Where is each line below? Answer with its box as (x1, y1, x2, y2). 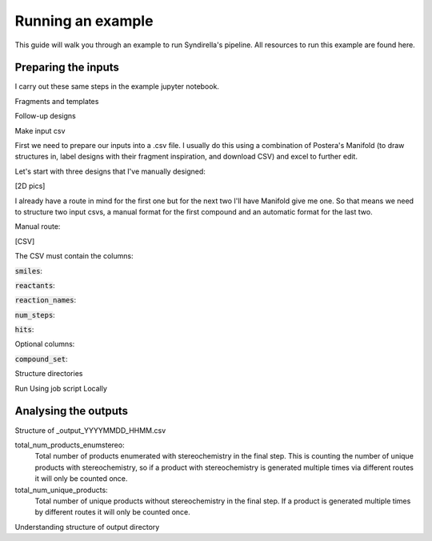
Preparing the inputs (14, 61, 120, 74)
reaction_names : (14, 295, 77, 305)
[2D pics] (14, 181, 46, 191)
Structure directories (14, 369, 83, 379)
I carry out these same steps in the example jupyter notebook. (14, 82, 220, 91)
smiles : (14, 266, 43, 275)
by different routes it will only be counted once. (34, 507, 191, 517)
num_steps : (14, 310, 55, 319)
